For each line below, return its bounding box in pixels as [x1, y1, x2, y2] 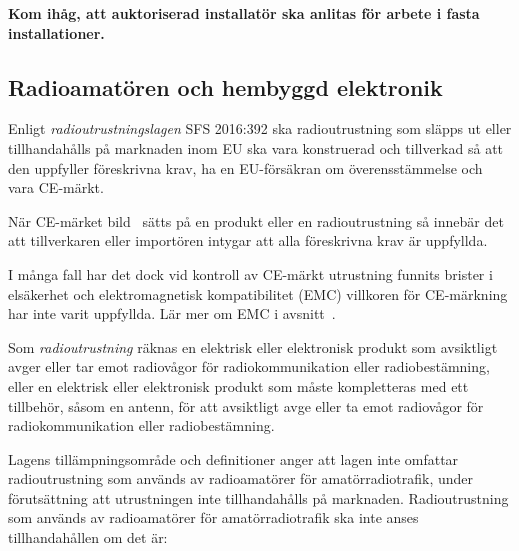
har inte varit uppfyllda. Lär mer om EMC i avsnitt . [8, 303, 336, 324]
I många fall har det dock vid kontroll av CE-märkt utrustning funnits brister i [8, 263, 493, 284]
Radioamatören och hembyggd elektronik [8, 71, 443, 102]
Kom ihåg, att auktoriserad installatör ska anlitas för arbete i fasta [8, 3, 480, 23]
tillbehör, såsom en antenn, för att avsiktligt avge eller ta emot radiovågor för [8, 395, 484, 416]
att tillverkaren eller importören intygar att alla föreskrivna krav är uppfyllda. [8, 230, 488, 251]
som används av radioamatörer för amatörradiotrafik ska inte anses [8, 507, 419, 528]
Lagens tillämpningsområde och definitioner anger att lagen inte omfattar [8, 448, 459, 469]
